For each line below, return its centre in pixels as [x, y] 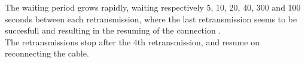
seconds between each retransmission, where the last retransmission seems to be [151, 19]
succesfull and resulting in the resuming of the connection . [113, 30]
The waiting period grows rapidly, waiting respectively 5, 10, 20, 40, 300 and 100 [153, 7]
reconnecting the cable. [47, 53]
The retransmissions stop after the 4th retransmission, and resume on [132, 42]
